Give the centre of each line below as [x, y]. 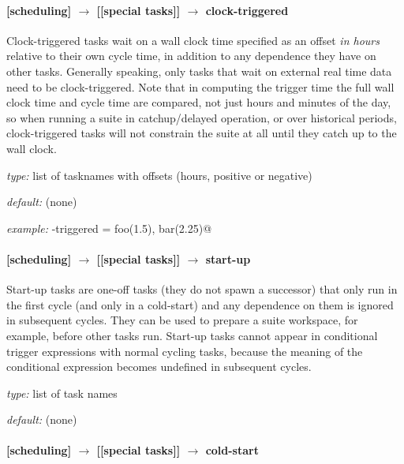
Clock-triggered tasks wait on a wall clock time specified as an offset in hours [193, 40]
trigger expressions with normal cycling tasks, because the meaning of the [185, 351]
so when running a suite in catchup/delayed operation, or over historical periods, [202, 117]
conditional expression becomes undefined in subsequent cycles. [159, 367]
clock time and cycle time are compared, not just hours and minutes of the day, [199, 102]
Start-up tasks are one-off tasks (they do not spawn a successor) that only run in [202, 289]
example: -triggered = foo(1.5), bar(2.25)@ [109, 228]
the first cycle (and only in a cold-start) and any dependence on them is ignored [200, 304]
